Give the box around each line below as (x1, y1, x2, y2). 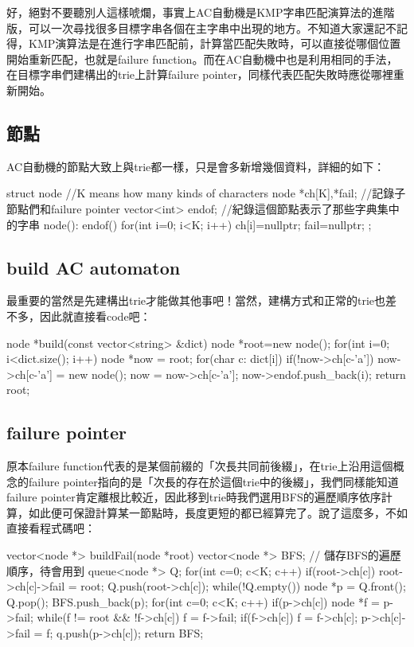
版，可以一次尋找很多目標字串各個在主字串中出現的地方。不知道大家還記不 (6, 19, 396, 36)
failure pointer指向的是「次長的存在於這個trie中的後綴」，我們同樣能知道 (28, 473, 399, 489)
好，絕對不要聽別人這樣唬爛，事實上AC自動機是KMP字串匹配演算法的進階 (6, 4, 395, 20)
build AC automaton (6, 255, 181, 279)
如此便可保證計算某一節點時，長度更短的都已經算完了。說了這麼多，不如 (28, 504, 408, 520)
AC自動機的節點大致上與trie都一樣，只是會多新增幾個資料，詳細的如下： (6, 158, 385, 174)
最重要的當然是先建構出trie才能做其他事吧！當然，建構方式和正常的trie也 (6, 292, 386, 309)
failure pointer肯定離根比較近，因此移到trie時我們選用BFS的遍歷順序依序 (6, 489, 381, 505)
